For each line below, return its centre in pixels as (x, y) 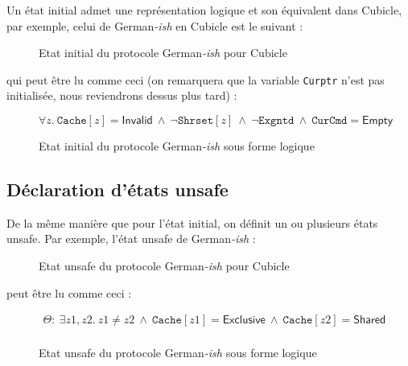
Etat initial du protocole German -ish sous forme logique (177, 146)
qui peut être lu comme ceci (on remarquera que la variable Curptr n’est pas (196, 79)
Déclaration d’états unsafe (117, 189)
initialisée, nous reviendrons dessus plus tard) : (122, 95)
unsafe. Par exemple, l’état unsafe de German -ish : (131, 239)
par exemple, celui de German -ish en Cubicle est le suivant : (155, 25)
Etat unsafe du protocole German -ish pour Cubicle (164, 266)
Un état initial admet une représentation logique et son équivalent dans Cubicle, (204, 10)
